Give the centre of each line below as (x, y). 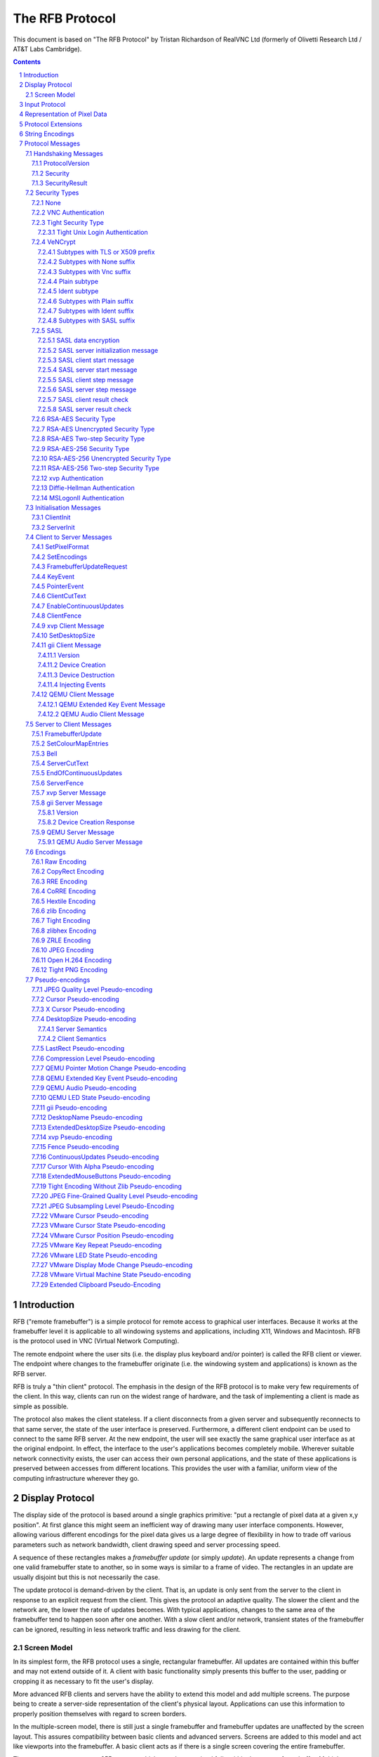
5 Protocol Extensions (51, 124)
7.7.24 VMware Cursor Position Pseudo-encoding (103, 1235)
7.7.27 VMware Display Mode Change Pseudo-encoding (112, 1264)
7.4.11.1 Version (59, 655)
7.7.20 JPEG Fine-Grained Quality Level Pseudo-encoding (115, 1196)
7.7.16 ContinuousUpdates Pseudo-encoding (95, 1157)
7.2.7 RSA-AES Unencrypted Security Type (93, 429)
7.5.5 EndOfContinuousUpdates (77, 773)
